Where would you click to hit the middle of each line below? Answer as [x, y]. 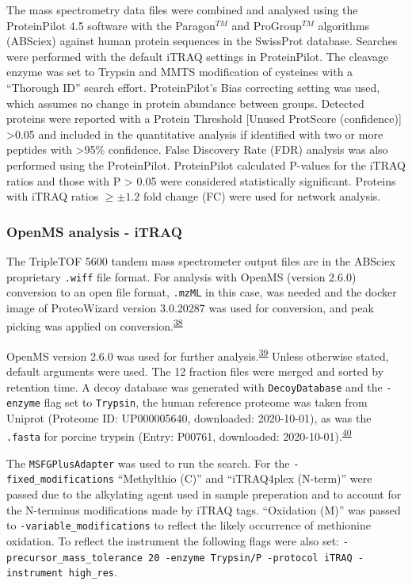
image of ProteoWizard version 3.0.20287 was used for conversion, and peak [190, 307]
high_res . [93, 572]
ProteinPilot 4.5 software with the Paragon [111, 25]
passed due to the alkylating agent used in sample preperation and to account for [204, 494]
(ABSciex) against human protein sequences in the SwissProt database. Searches [202, 41]
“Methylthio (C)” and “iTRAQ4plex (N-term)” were [245, 478]
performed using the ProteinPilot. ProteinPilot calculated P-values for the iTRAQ [206, 164]
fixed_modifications [61, 480]
